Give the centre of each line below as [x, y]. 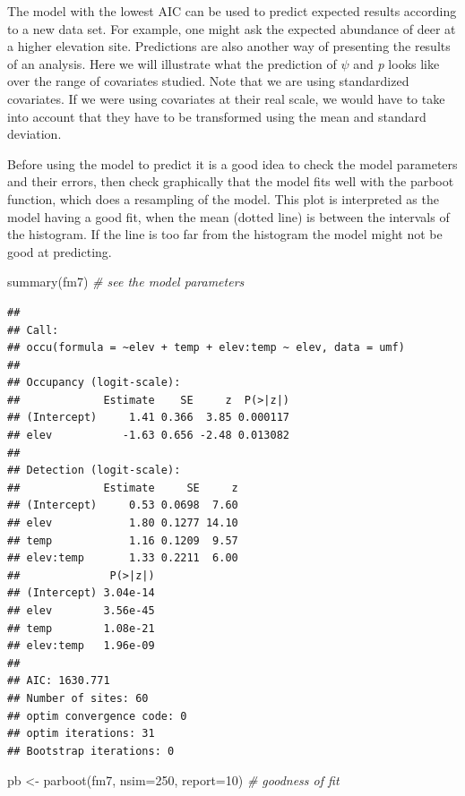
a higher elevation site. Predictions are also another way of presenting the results [229, 46]
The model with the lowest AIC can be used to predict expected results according [232, 11]
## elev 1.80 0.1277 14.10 [123, 523]
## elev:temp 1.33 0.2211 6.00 [123, 558]
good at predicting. [60, 251]
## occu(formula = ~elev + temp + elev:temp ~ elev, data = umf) [206, 348]
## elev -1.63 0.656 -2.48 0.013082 [148, 436]
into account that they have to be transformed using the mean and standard [217, 116]
